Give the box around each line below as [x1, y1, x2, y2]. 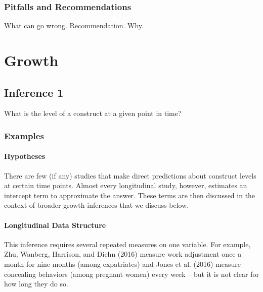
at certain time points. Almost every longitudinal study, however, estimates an [4, 180, 247, 191]
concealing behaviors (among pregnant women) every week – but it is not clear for [4, 268, 259, 279]
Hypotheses [4, 151, 46, 161]
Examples [4, 129, 44, 142]
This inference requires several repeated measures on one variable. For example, [4, 239, 251, 249]
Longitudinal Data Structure [4, 219, 106, 230]
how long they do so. [4, 278, 68, 289]
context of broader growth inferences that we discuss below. [4, 200, 189, 210]
